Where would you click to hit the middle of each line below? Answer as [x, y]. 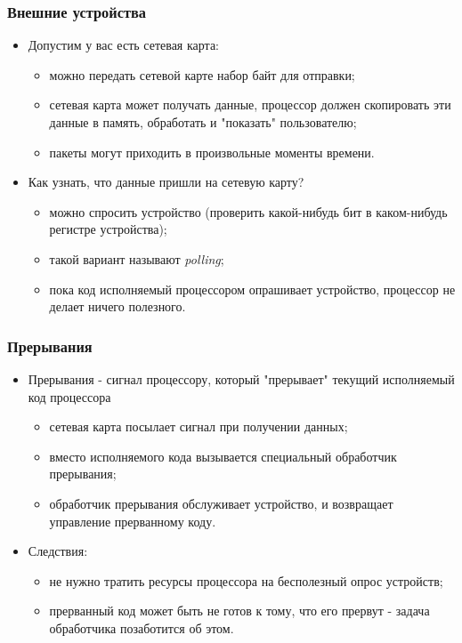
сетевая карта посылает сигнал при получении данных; [199, 426]
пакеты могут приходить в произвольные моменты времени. [212, 152]
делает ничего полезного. [118, 306]
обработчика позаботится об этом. [142, 627]
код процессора [69, 396]
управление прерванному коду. [133, 521]
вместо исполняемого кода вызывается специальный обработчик [223, 456]
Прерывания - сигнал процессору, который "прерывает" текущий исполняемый [241, 378]
